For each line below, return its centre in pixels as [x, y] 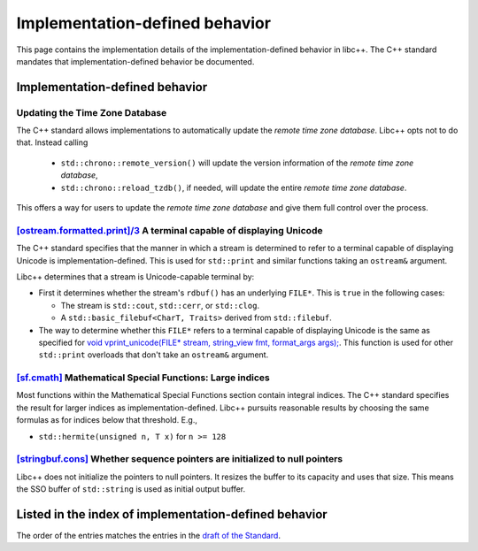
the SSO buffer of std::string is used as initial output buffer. [131, 489]
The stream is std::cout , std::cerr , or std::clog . [160, 305]
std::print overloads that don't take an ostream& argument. [154, 355]
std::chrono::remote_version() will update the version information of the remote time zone [237, 163]
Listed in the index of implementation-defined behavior [172, 514]
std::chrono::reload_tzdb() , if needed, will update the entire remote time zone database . [234, 187]
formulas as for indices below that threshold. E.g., [107, 420]
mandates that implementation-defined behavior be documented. [135, 61]
